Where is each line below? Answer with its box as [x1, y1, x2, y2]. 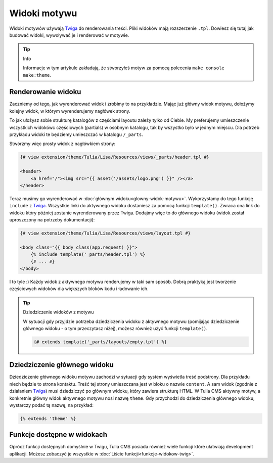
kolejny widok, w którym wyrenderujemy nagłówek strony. [9, 108, 131, 114]
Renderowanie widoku [9, 87, 81, 96]
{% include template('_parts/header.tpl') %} [30, 252, 146, 257]
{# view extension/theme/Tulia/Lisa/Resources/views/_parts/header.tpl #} [20, 154, 210, 160]
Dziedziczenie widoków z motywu [23, 309, 94, 315]
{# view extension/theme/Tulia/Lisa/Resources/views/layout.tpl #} [20, 230, 191, 236]
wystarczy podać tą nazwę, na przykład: [9, 402, 94, 408]
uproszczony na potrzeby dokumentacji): [9, 217, 95, 223]
